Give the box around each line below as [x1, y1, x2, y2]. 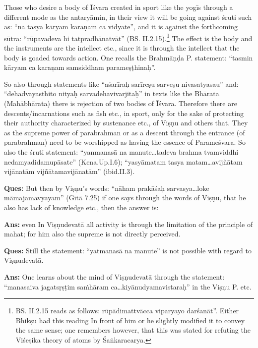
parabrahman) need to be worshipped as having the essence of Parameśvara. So [4, 137, 246, 147]
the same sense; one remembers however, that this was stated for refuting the [15, 325, 251, 335]
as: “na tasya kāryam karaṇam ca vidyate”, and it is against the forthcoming [4, 21, 238, 32]
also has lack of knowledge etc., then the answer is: [4, 202, 159, 212]
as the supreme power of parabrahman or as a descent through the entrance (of [4, 127, 245, 137]
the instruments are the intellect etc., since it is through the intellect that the [4, 43, 240, 53]
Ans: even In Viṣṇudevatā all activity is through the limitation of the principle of [4, 219, 253, 229]
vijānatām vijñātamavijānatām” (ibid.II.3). [4, 166, 135, 176]
